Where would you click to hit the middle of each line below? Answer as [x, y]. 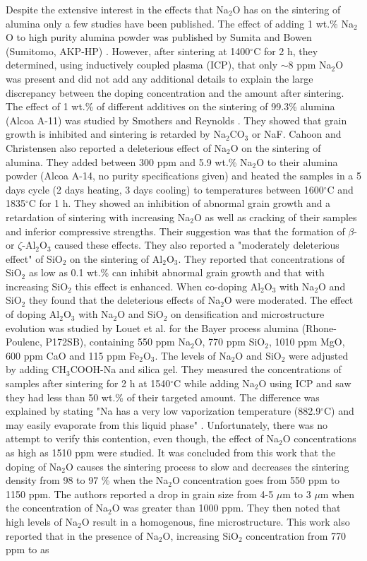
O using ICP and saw [305, 383]
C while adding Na [214, 383]
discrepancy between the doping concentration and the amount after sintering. [175, 92]
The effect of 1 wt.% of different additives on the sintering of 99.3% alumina [170, 106]
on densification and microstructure [247, 314]
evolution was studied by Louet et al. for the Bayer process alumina [152, 327]
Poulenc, [24, 342]
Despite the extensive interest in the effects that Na [117, 9]
